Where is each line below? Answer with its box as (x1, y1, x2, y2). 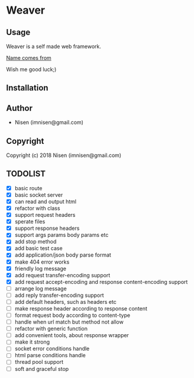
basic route (14, 184, 43, 191)
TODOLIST (6, 169, 46, 179)
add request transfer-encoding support (14, 271, 111, 278)
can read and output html (14, 198, 77, 205)
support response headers (14, 225, 80, 232)
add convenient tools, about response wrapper (14, 332, 129, 339)
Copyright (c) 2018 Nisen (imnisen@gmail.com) (6, 152, 122, 159)
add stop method (14, 238, 57, 245)
